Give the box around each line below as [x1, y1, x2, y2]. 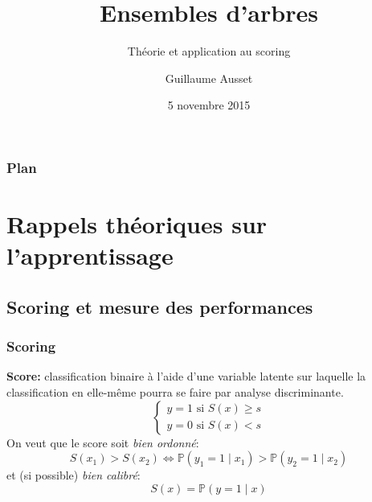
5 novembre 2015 [167, 97, 251, 113]
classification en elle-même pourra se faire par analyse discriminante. [6, 383, 344, 400]
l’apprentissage [6, 239, 174, 272]
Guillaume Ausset [165, 69, 253, 86]
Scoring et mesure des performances [6, 294, 313, 319]
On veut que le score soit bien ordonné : [6, 434, 199, 451]
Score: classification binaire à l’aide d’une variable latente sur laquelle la [6, 368, 366, 385]
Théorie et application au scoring [127, 43, 291, 60]
